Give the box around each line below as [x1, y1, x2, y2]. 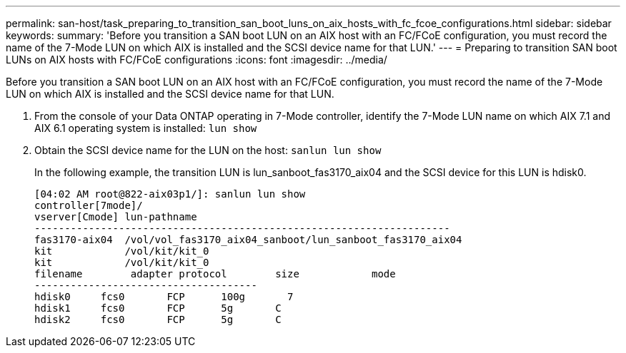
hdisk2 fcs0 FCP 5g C [34, 314, 282, 325]
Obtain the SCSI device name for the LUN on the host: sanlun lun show [34, 144, 382, 156]
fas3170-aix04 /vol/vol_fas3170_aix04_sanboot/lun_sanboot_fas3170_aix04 [34, 234, 462, 245]
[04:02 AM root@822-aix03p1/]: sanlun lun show [34, 188, 306, 200]
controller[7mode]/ [34, 200, 143, 211]
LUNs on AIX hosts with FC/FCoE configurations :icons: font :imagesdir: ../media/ [6, 53, 387, 66]
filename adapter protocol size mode [34, 268, 396, 280]
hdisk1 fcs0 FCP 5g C [34, 302, 282, 314]
